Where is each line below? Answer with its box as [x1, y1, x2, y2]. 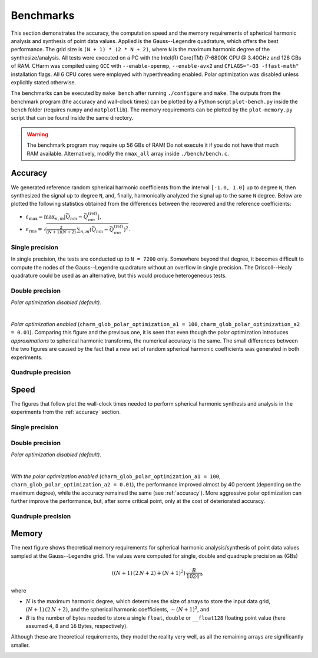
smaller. [11, 641, 30, 649]
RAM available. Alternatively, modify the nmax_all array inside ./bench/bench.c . [26, 150, 229, 157]
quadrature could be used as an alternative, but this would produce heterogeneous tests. [11, 272, 227, 279]
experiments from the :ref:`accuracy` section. [11, 409, 121, 416]
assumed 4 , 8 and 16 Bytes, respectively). [25, 623, 128, 630]
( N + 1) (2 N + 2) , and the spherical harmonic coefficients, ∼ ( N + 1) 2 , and [25, 605, 210, 613]
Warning [26, 130, 48, 138]
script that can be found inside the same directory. [11, 114, 134, 121]
